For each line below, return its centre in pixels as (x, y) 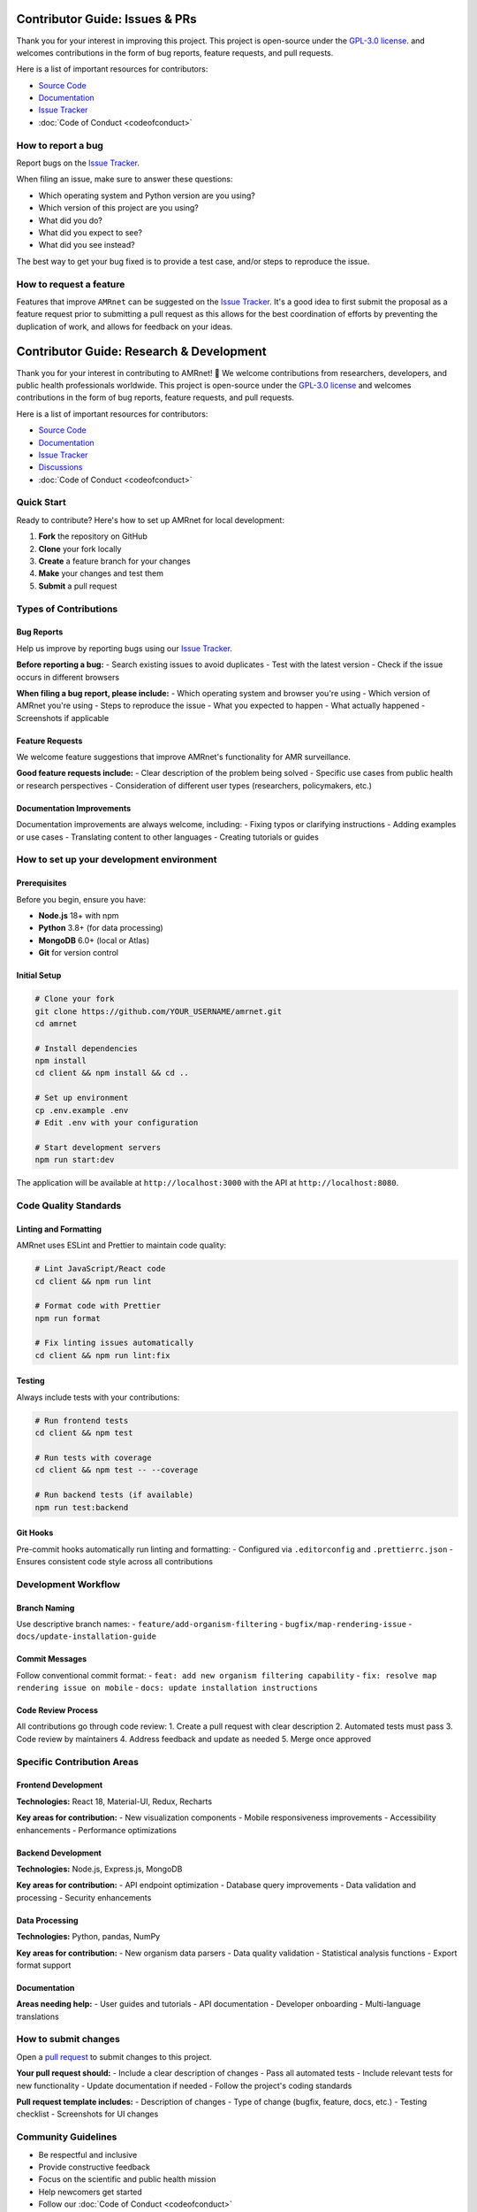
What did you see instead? (87, 245)
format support (44, 1965)
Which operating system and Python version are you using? (147, 196)
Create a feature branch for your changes (114, 561)
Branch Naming (45, 1608)
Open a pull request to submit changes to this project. (114, 2056)
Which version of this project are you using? (118, 208)
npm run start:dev (75, 1160)
